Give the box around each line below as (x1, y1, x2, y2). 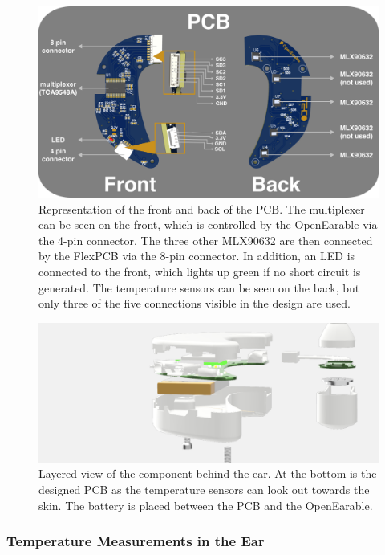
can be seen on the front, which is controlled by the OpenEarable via (38, 216, 378, 233)
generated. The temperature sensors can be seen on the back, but (38, 279, 360, 296)
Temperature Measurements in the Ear (6, 531, 265, 551)
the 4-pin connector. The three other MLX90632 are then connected (38, 231, 373, 248)
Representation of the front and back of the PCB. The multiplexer (38, 200, 365, 217)
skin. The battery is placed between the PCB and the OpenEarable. (38, 496, 373, 513)
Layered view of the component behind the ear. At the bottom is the (38, 465, 377, 482)
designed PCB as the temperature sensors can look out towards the (38, 480, 370, 497)
